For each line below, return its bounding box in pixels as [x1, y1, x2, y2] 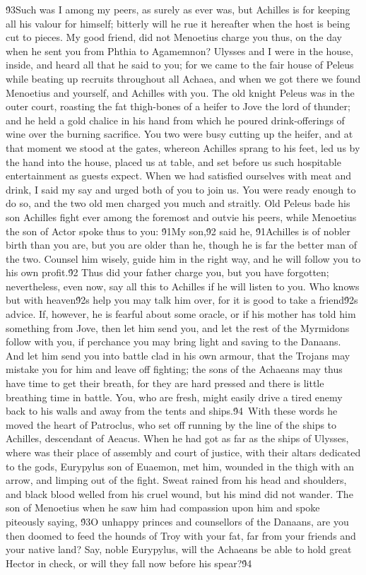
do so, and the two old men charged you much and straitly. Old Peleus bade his [6, 196, 350, 211]
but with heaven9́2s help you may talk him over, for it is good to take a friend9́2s [6, 292, 358, 307]
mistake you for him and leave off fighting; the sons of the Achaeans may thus [6, 362, 343, 377]
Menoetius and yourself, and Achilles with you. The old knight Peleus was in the [6, 85, 355, 100]
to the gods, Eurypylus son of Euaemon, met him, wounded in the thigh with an [6, 458, 355, 473]
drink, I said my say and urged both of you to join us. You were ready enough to [6, 182, 356, 196]
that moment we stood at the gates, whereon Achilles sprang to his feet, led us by [6, 140, 360, 155]
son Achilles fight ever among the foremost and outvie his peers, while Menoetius [6, 209, 357, 224]
